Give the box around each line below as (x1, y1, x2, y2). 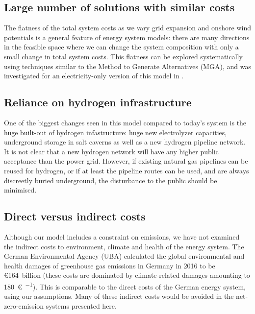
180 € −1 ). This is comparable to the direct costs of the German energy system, (4, 280, 246, 291)
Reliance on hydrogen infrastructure (4, 95, 192, 110)
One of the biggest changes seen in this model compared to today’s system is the (4, 117, 247, 127)
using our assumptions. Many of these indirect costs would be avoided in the (4, 291, 234, 301)
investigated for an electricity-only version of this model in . (4, 71, 184, 81)
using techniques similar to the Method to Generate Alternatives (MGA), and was (4, 61, 251, 71)
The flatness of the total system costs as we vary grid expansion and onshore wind (4, 23, 251, 33)
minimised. (4, 185, 37, 195)
